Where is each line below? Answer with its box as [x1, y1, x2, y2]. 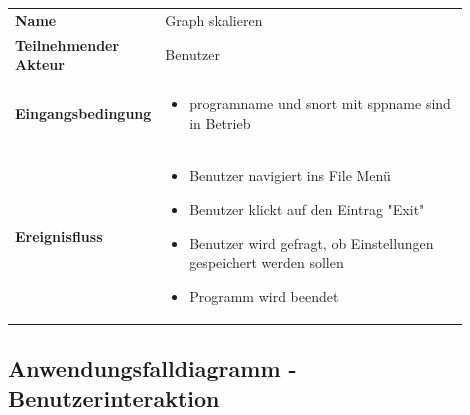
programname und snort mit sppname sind [189, 93, 451, 114]
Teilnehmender [15, 34, 120, 55]
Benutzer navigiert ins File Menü [189, 165, 391, 186]
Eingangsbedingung [15, 102, 152, 123]
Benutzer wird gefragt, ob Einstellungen [189, 232, 434, 253]
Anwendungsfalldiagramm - [8, 353, 297, 384]
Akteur [15, 54, 65, 75]
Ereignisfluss [15, 225, 103, 246]
